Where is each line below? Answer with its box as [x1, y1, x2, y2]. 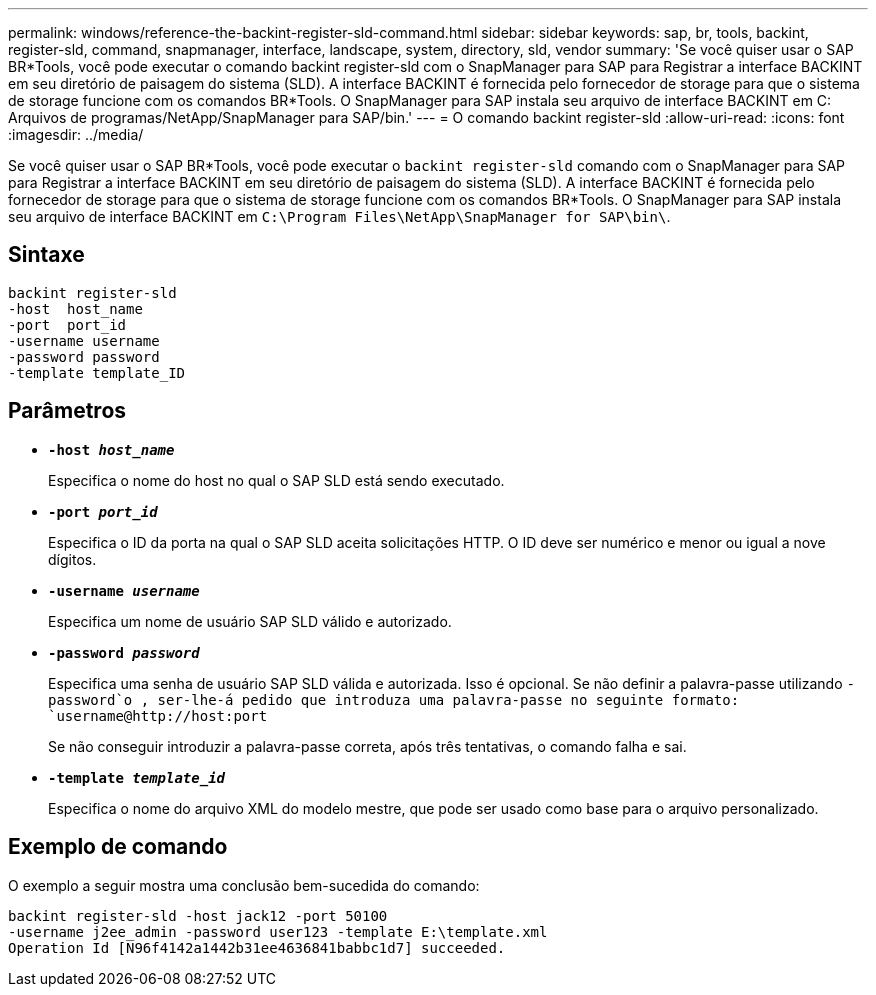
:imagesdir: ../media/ [8, 126, 144, 143]
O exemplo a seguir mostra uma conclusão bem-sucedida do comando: [8, 876, 480, 894]
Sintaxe [8, 242, 85, 268]
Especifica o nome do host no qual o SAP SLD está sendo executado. [48, 471, 505, 489]
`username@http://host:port [48, 707, 268, 724]
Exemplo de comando [8, 834, 228, 860]
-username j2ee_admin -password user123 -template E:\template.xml [8, 923, 548, 940]
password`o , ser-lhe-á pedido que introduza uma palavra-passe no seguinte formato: [48, 691, 740, 708]
